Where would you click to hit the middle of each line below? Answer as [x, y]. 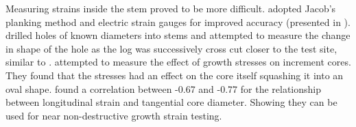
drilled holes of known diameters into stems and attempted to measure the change [178, 35]
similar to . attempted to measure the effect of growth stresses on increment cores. [178, 62]
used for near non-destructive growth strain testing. [114, 115]
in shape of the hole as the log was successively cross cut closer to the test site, [171, 48]
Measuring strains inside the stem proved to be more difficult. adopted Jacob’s [171, 8]
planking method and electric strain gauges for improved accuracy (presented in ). [178, 22]
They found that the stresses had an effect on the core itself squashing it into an [175, 75]
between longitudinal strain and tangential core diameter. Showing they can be [171, 102]
